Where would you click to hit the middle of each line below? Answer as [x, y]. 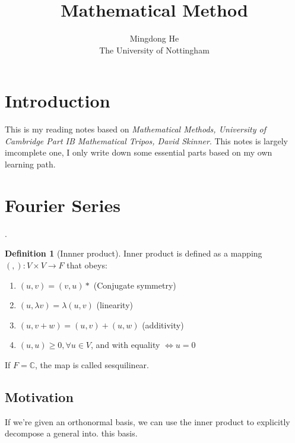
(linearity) [115, 305]
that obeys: [87, 265]
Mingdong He [154, 38]
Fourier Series [63, 205]
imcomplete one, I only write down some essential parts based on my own [139, 152]
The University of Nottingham [154, 50]
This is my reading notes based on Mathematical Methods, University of [135, 129]
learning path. [30, 164]
